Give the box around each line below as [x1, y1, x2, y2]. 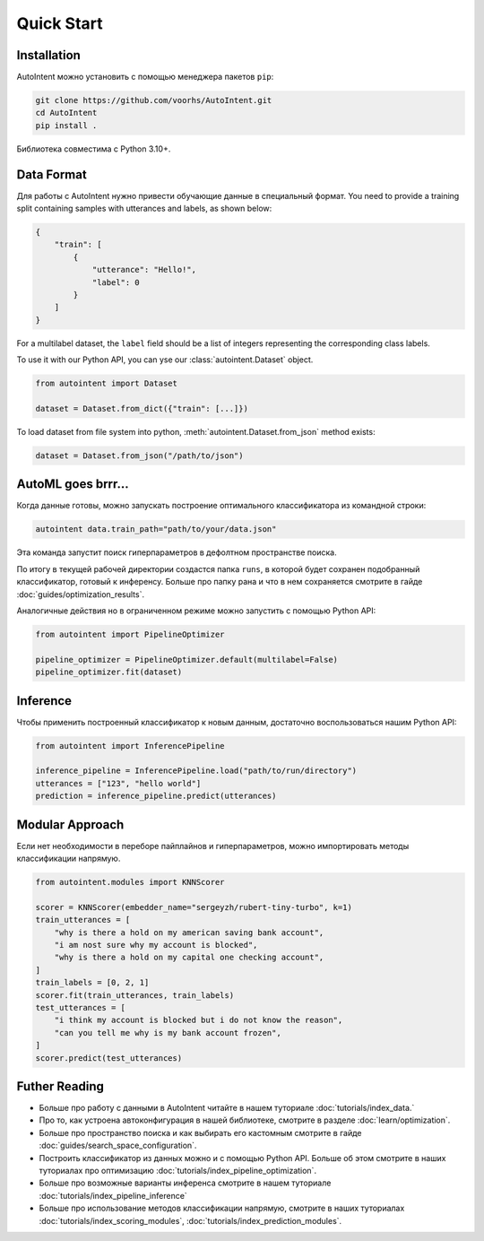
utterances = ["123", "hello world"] [35, 778, 202, 788]
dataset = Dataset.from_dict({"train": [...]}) [35, 404, 248, 413]
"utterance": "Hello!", [91, 265, 197, 275]
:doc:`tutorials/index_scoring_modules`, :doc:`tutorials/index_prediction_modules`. [39, 1215, 342, 1226]
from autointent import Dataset [35, 378, 178, 389]
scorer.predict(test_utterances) [35, 1053, 183, 1063]
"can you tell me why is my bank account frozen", [54, 1028, 281, 1037]
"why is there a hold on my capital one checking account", [54, 952, 324, 963]
